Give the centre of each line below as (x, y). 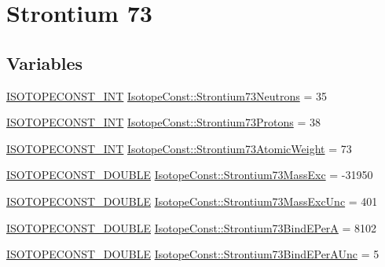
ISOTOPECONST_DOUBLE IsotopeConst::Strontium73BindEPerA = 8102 (192, 227)
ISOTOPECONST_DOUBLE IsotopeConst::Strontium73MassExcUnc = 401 (192, 201)
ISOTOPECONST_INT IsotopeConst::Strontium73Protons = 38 (163, 122)
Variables (45, 62)
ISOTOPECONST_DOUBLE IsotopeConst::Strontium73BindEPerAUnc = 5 (193, 254)
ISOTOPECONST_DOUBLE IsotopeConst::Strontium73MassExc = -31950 (190, 175)
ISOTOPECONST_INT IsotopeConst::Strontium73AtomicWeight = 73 (179, 148)
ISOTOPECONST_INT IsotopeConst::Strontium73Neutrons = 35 (167, 95)
